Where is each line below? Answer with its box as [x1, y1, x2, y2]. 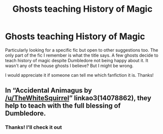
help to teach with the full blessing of [5, 102, 121, 110]
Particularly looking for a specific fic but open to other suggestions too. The [5, 47, 159, 53]
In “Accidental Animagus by [5, 87, 92, 95]
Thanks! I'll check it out [5, 124, 62, 131]
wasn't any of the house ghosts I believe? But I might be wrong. [5, 63, 134, 68]
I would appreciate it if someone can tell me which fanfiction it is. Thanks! [5, 72, 154, 78]
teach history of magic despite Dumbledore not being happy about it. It [5, 57, 149, 63]
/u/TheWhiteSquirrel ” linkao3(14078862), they [5, 94, 151, 102]
